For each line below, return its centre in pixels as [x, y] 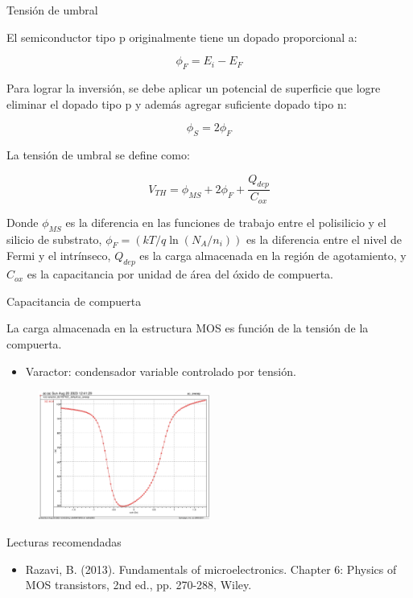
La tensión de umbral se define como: [98, 154]
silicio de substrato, [54, 239]
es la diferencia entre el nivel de [324, 239]
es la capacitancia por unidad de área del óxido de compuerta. [180, 274]
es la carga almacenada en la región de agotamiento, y [273, 256]
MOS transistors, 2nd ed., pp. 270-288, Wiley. [138, 585]
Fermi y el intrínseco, [59, 256]
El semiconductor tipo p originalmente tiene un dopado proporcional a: [182, 37]
